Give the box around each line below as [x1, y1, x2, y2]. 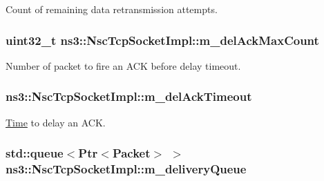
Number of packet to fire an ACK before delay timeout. [6, 58, 241, 73]
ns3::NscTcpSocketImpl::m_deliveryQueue [6, 160, 247, 178]
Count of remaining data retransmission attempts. [6, 2, 218, 16]
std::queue [6, 144, 64, 162]
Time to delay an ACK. [6, 115, 106, 129]
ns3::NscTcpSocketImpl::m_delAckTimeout [6, 88, 252, 105]
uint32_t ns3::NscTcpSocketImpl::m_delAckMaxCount [6, 31, 319, 48]
